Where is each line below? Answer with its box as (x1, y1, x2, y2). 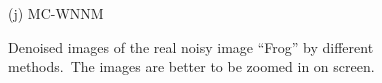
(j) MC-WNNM (8, 3, 104, 23)
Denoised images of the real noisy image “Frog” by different (8, 36, 374, 57)
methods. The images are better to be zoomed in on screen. (8, 56, 375, 77)
